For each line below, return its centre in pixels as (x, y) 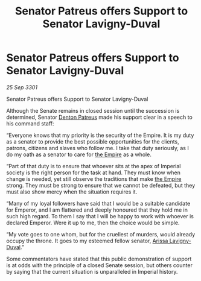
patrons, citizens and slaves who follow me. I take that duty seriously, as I (97, 148)
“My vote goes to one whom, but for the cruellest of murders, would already (101, 234)
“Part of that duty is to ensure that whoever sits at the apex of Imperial (94, 166)
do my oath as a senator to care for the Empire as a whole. (79, 154)
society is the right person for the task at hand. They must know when (94, 172)
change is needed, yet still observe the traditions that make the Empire (94, 178)
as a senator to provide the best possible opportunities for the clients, (93, 141)
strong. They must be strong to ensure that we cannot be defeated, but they (101, 185)
